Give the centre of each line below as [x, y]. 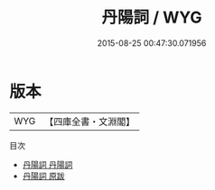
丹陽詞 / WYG [152, 18]
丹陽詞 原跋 [43, 176]
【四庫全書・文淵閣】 [90, 122]
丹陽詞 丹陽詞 [47, 164]
